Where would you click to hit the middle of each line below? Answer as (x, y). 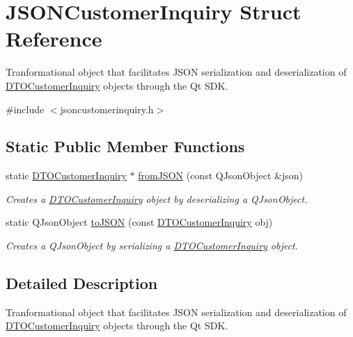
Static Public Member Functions (125, 146)
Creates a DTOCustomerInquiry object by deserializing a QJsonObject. (157, 198)
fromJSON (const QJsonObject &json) (220, 175)
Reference (54, 39)
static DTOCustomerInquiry (66, 175)
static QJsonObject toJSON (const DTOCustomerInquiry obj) (139, 222)
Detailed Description (82, 283)
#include (25, 109)
